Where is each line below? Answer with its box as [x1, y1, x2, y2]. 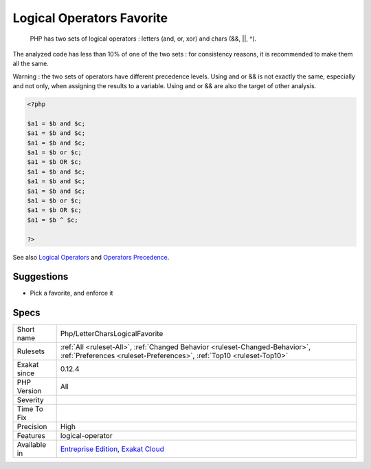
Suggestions [12, 271, 69, 282]
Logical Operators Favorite [12, 10, 168, 25]
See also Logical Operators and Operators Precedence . [12, 253, 170, 261]
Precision [16, 422, 47, 432]
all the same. [12, 59, 49, 68]
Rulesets [16, 346, 45, 356]
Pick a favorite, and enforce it [30, 289, 113, 298]
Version [16, 386, 42, 396]
